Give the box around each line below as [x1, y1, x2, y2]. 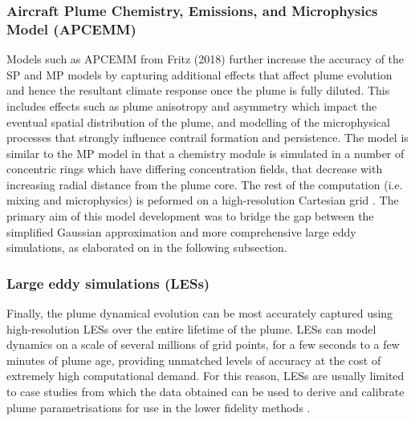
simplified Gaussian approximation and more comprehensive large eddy [6, 223, 356, 240]
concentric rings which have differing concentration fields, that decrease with [6, 160, 383, 177]
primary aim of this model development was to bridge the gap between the [6, 208, 374, 225]
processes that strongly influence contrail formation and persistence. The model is [6, 129, 409, 146]
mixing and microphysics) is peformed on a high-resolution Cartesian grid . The [6, 192, 399, 208]
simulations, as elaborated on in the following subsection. [6, 239, 287, 256]
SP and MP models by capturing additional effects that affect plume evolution [6, 66, 393, 83]
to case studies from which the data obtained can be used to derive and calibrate [6, 383, 405, 400]
